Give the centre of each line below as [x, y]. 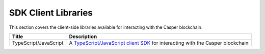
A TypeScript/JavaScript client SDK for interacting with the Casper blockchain [159, 43]
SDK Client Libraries [51, 13]
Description [83, 36]
